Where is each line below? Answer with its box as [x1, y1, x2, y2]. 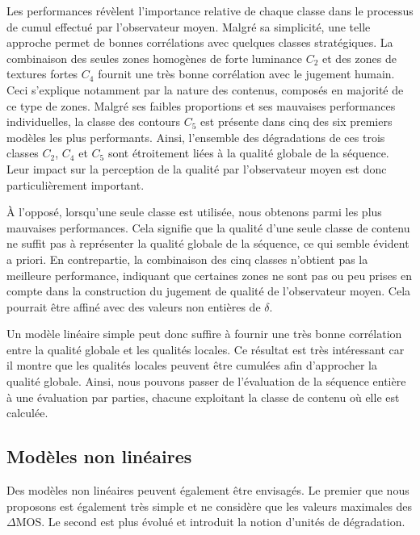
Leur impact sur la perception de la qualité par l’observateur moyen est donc [6, 160, 387, 177]
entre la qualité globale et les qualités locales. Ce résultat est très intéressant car [6, 341, 405, 357]
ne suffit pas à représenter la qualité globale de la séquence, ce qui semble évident [6, 235, 409, 252]
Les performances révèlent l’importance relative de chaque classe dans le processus [6, 2, 414, 19]
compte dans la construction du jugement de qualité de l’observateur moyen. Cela [6, 282, 411, 299]
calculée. [6, 404, 48, 421]
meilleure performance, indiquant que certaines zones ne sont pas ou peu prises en [6, 266, 412, 283]
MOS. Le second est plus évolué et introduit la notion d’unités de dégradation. [15, 513, 405, 530]
